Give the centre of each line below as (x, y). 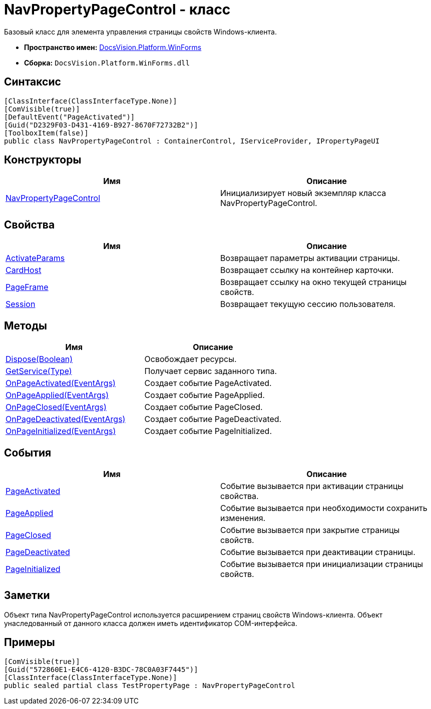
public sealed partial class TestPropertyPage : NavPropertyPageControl (150, 685)
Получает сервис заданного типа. (211, 371)
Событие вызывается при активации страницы (312, 486)
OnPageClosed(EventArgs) (56, 407)
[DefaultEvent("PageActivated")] (70, 117)
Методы (26, 325)
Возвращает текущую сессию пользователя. (308, 304)
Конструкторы (43, 160)
